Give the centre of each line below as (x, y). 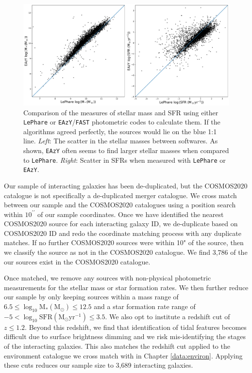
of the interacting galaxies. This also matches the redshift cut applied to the (117, 346)
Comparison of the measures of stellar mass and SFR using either (121, 112)
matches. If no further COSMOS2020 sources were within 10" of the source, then (124, 242)
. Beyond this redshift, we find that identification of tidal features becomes (136, 327)
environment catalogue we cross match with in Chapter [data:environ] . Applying (123, 355)
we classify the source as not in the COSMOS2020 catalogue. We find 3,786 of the (126, 252)
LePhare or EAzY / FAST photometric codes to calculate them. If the (122, 122)
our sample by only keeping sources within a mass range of (91, 297)
